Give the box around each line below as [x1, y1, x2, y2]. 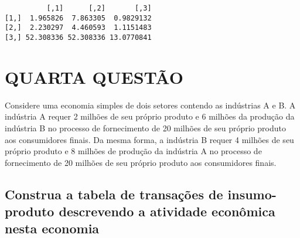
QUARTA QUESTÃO [5, 64, 183, 89]
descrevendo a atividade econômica [59, 202, 275, 220]
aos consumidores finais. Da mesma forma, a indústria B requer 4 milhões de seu [5, 133, 294, 145]
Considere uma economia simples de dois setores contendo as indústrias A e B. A [5, 98, 296, 111]
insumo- [227, 185, 277, 203]
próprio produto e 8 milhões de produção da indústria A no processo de [5, 145, 262, 157]
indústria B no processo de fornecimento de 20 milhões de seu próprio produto [5, 121, 286, 134]
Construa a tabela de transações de [5, 185, 223, 203]
